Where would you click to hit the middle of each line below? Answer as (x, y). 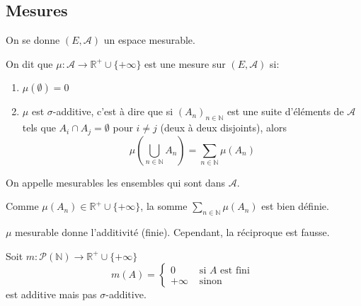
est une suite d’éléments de (285, 111)
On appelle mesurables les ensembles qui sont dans (116, 182)
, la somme (164, 206)
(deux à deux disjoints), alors (223, 128)
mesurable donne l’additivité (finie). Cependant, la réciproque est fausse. (172, 232)
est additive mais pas (51, 294)
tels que (39, 128)
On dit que (29, 63)
